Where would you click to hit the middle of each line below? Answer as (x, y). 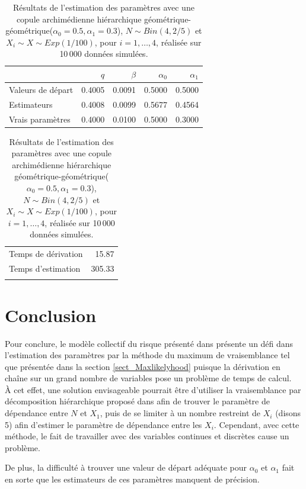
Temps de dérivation (46, 254)
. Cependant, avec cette (256, 424)
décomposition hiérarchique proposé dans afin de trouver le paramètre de (137, 401)
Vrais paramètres (40, 119)
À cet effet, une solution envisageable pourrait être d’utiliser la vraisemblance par (153, 389)
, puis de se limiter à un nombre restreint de (180, 413)
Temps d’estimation (45, 268)
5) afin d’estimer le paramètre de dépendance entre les (103, 424)
